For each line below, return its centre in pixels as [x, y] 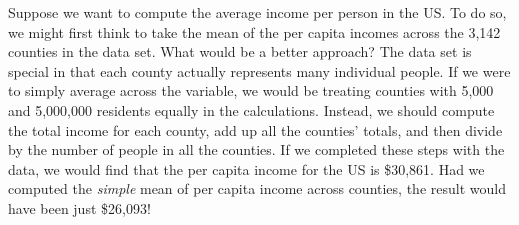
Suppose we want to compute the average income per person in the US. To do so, [257, 12]
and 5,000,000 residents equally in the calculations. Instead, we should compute [251, 109]
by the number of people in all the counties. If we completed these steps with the [256, 149]
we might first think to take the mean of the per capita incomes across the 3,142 [254, 31]
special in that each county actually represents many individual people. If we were [259, 70]
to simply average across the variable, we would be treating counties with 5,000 [251, 90]
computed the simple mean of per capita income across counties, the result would [257, 188]
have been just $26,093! [79, 207]
